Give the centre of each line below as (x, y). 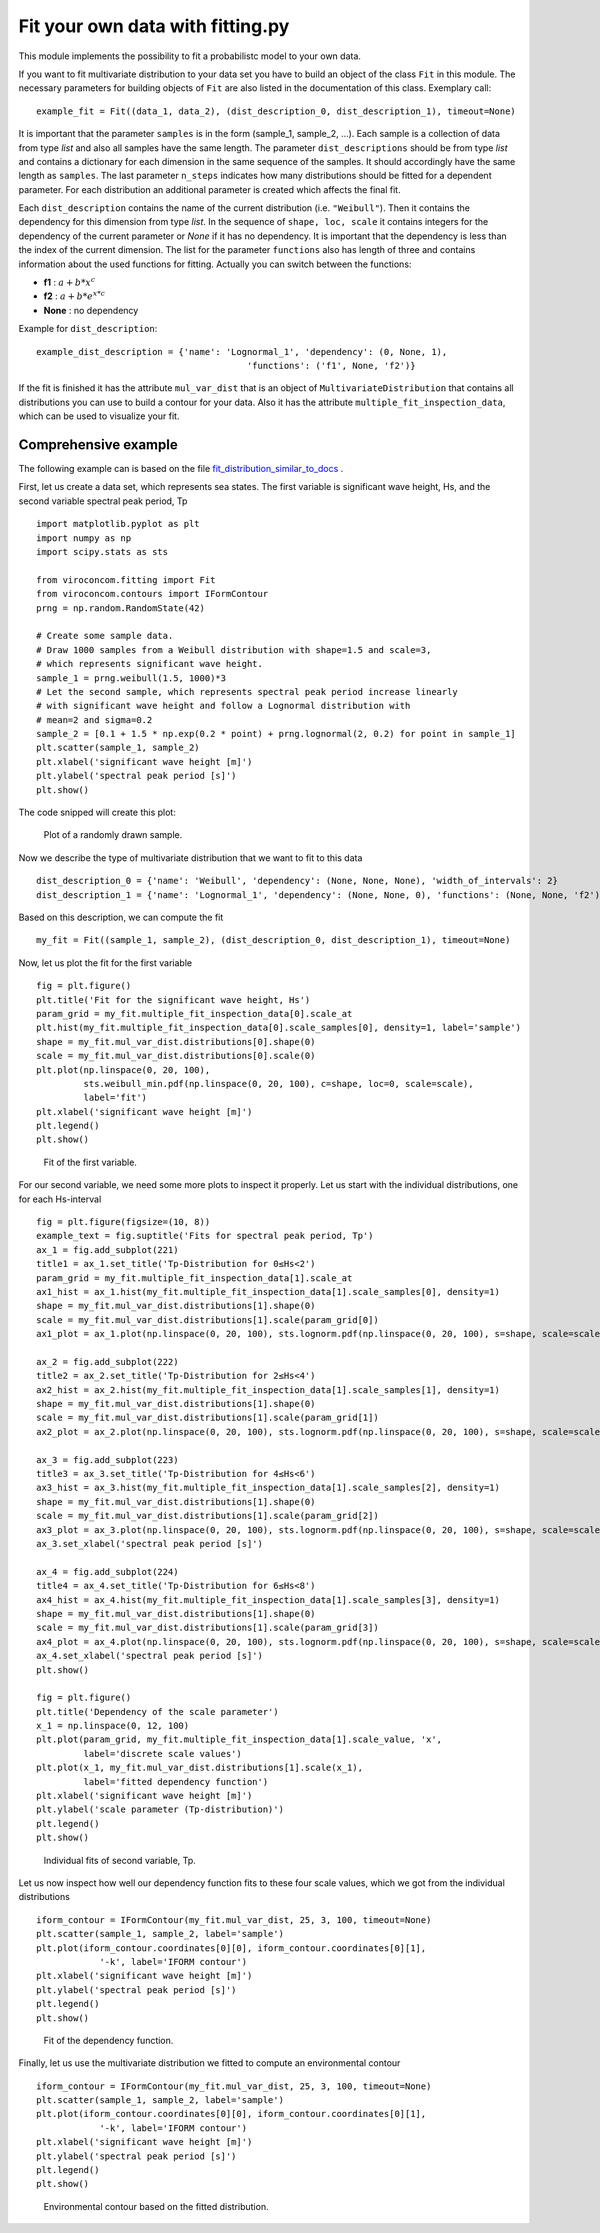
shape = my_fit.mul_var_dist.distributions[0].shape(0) (176, 1041)
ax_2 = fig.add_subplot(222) (107, 1361)
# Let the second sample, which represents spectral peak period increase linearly (247, 691)
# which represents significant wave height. (150, 664)
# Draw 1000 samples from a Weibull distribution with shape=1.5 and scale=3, (234, 649)
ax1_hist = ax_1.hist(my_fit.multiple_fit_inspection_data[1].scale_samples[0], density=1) (268, 1291)
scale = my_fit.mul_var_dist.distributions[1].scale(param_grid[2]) (207, 1516)
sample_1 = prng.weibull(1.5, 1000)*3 (131, 678)
